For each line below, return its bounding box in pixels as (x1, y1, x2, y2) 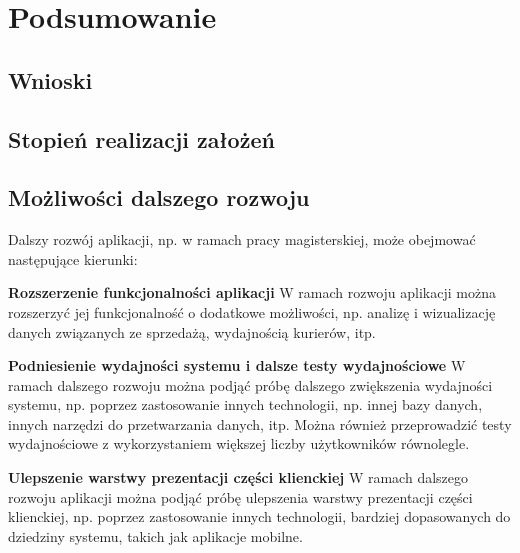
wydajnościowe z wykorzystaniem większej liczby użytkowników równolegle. (8, 433, 470, 454)
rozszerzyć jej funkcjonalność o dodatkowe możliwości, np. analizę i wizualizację (8, 301, 496, 322)
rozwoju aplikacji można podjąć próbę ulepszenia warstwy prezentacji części (8, 486, 473, 507)
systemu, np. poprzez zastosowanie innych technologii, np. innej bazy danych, (8, 394, 483, 415)
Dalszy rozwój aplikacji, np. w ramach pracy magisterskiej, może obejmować (8, 229, 476, 250)
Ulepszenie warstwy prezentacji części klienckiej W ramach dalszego (8, 467, 469, 488)
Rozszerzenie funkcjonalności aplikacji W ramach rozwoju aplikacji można (8, 282, 496, 303)
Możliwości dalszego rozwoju (8, 182, 310, 213)
